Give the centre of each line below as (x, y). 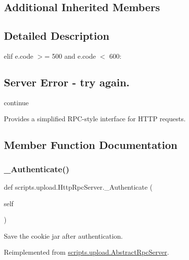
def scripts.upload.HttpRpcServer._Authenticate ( (78, 187)
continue (16, 102)
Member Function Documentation (91, 145)
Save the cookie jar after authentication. (63, 236)
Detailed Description (57, 36)
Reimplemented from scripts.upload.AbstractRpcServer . (87, 252)
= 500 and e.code (70, 56)
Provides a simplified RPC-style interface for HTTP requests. (95, 119)
